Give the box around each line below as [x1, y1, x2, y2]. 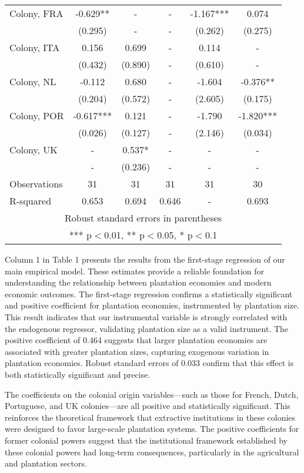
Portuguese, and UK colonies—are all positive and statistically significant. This [5, 400, 290, 412]
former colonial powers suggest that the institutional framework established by [5, 434, 288, 446]
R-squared [9, 194, 52, 207]
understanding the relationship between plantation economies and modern [5, 276, 272, 289]
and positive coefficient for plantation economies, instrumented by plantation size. [5, 299, 299, 311]
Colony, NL [9, 75, 56, 88]
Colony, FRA [9, 6, 64, 20]
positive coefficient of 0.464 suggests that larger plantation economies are [5, 334, 268, 346]
